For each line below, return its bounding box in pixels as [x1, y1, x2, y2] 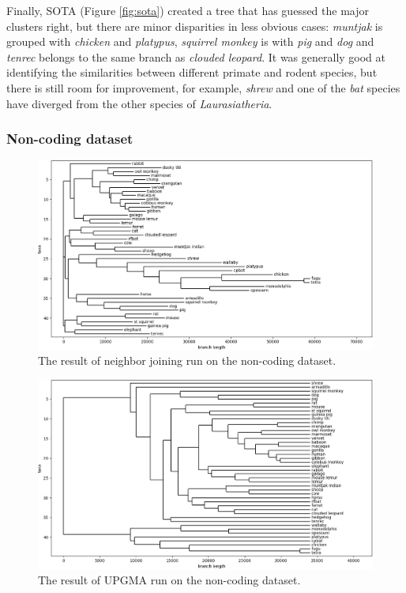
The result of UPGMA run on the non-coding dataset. [38, 572, 301, 588]
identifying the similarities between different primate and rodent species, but [6, 64, 378, 81]
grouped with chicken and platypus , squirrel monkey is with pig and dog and [6, 33, 374, 50]
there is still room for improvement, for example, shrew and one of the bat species [6, 79, 400, 96]
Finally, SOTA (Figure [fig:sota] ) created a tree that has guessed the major [6, 2, 369, 18]
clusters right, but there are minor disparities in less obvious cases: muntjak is [6, 17, 383, 34]
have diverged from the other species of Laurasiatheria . [6, 95, 273, 111]
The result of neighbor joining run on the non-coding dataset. [38, 352, 336, 369]
